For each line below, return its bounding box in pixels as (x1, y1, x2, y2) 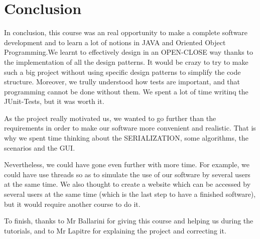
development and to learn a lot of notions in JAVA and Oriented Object (4, 37, 226, 47)
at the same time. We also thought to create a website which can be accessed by (4, 179, 251, 189)
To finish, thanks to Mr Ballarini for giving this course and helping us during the (4, 215, 253, 226)
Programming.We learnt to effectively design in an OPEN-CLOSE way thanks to (4, 47, 253, 57)
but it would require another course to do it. (4, 198, 141, 209)
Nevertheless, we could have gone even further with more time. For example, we (4, 159, 249, 170)
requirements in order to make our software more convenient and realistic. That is (4, 123, 256, 133)
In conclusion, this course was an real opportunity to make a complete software (4, 27, 248, 38)
